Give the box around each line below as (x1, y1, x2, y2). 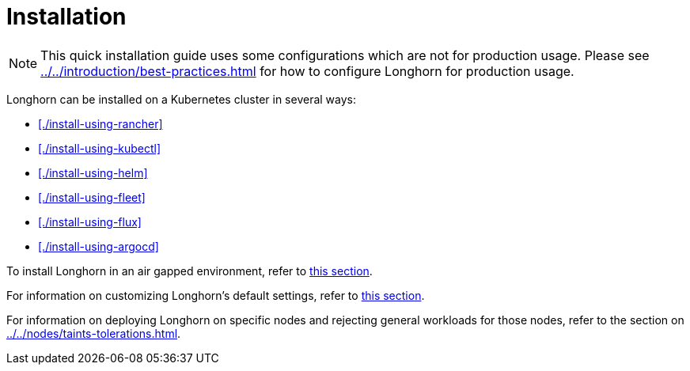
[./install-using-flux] (38, 214, 142, 229)
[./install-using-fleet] (38, 190, 146, 204)
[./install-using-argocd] (38, 239, 159, 253)
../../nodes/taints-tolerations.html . (6, 326, 181, 340)
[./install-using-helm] (38, 165, 148, 180)
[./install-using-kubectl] (38, 141, 161, 155)
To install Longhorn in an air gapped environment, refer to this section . (6, 263, 373, 278)
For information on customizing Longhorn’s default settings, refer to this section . (6, 288, 425, 302)
